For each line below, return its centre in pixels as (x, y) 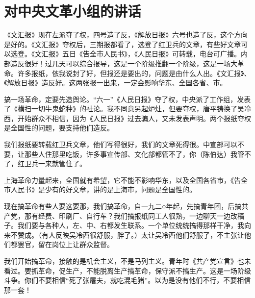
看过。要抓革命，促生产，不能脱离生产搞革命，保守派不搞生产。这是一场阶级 (127, 270)
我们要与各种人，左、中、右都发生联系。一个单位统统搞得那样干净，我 (131, 225)
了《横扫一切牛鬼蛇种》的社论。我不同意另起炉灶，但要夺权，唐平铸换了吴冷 (127, 109)
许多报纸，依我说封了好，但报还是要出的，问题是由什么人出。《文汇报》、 (134, 73)
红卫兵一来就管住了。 (52, 163)
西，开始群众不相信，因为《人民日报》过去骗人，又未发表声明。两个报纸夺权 (127, 118)
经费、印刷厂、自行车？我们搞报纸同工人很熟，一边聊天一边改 (138, 215)
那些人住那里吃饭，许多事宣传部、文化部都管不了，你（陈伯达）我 (131, 154)
